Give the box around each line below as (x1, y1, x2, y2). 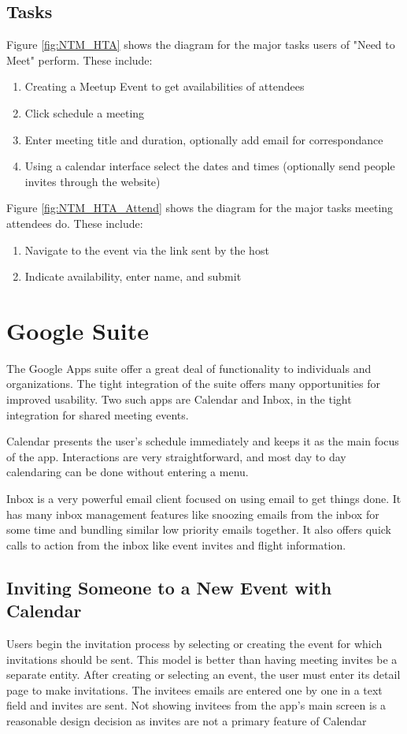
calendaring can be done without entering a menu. (6, 464, 249, 480)
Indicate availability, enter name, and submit (24, 268, 242, 285)
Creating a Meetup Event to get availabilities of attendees (24, 78, 305, 95)
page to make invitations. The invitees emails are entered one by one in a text (6, 681, 383, 698)
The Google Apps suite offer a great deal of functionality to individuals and (6, 360, 372, 376)
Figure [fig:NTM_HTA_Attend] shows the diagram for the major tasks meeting (6, 199, 394, 216)
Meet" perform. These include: (6, 51, 153, 68)
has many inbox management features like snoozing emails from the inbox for (6, 505, 379, 522)
